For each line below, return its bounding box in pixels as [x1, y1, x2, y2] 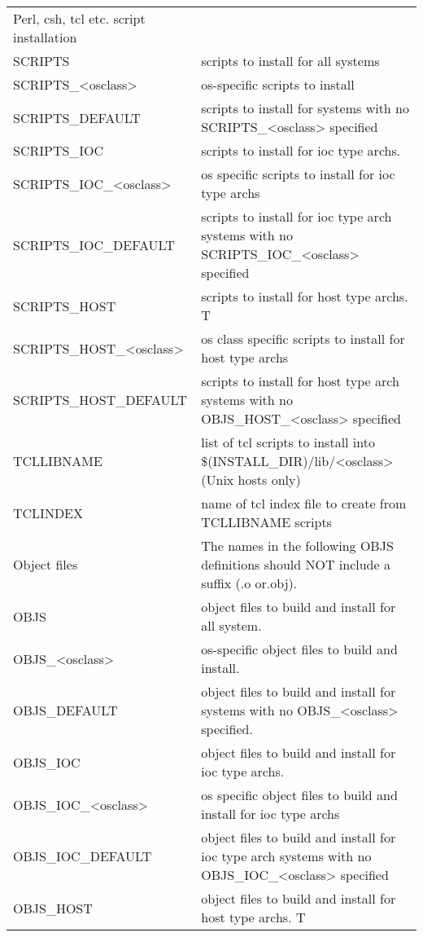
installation [13, 28, 77, 46]
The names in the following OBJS [201, 536, 394, 555]
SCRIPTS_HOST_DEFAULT [13, 390, 187, 409]
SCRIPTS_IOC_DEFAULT [13, 235, 175, 254]
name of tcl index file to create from [201, 494, 407, 512]
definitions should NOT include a [201, 555, 390, 574]
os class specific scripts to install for [201, 329, 405, 348]
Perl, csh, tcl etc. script [13, 9, 146, 28]
